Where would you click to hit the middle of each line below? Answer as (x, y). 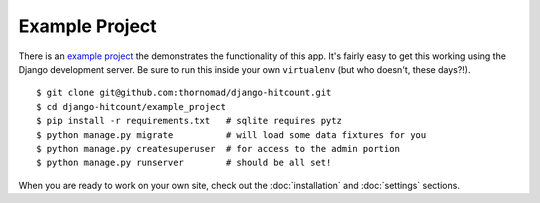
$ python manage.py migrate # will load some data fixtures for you (231, 134)
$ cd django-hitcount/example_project (131, 106)
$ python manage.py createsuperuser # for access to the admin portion (218, 148)
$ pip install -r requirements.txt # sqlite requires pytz (189, 121)
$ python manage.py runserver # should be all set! (184, 163)
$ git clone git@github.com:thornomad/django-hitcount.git (184, 93)
